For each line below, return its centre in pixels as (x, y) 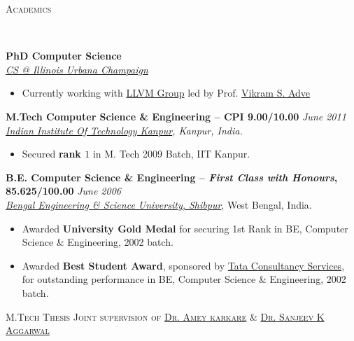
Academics (29, 8)
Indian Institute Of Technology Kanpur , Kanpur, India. (124, 130)
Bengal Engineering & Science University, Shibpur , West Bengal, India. (159, 204)
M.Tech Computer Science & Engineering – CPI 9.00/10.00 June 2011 (176, 116)
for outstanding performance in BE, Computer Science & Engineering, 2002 (184, 279)
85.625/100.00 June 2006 (63, 191)
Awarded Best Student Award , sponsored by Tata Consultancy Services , (183, 265)
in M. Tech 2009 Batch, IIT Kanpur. (171, 154)
